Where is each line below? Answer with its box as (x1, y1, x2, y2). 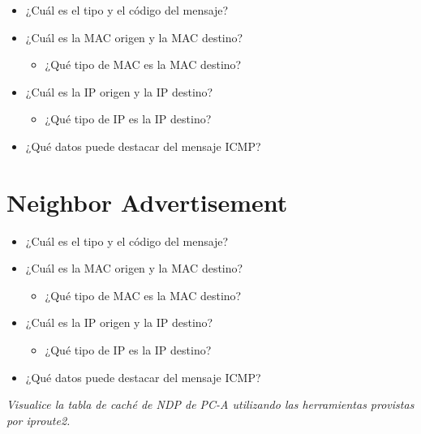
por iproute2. (6, 411, 71, 428)
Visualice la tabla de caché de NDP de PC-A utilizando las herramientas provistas (6, 396, 415, 413)
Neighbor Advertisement (6, 185, 288, 218)
